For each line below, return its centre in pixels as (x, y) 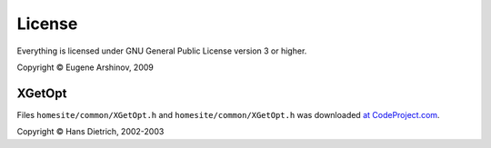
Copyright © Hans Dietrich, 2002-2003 (90, 132)
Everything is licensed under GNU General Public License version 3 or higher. (162, 51)
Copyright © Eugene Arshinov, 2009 (85, 67)
